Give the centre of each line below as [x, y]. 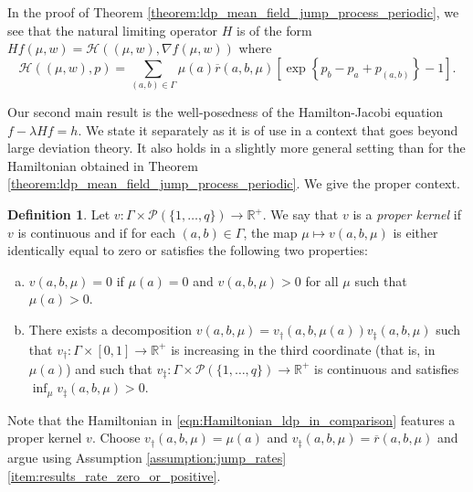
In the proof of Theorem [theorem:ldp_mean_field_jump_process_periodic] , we [233, 12]
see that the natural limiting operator [113, 30]
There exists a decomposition [110, 330]
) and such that [109, 368]
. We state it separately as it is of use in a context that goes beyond [268, 129]
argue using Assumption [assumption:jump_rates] [147, 457]
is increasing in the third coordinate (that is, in [303, 349]
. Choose [116, 438]
